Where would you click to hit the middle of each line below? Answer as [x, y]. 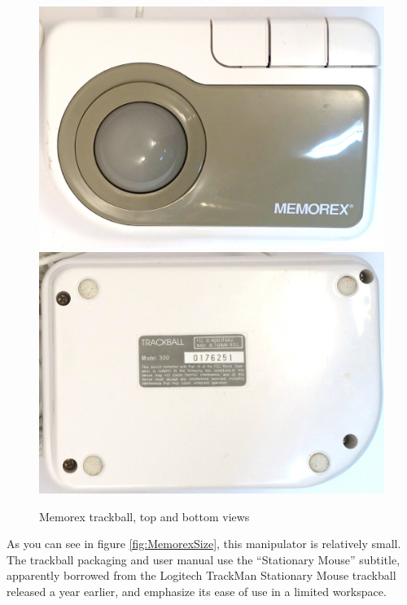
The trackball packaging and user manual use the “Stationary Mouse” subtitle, [203, 559]
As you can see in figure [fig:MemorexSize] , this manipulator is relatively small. [204, 544]
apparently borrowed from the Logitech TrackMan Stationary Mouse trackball [201, 575]
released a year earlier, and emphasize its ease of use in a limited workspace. [197, 591]
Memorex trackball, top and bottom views [144, 516]
